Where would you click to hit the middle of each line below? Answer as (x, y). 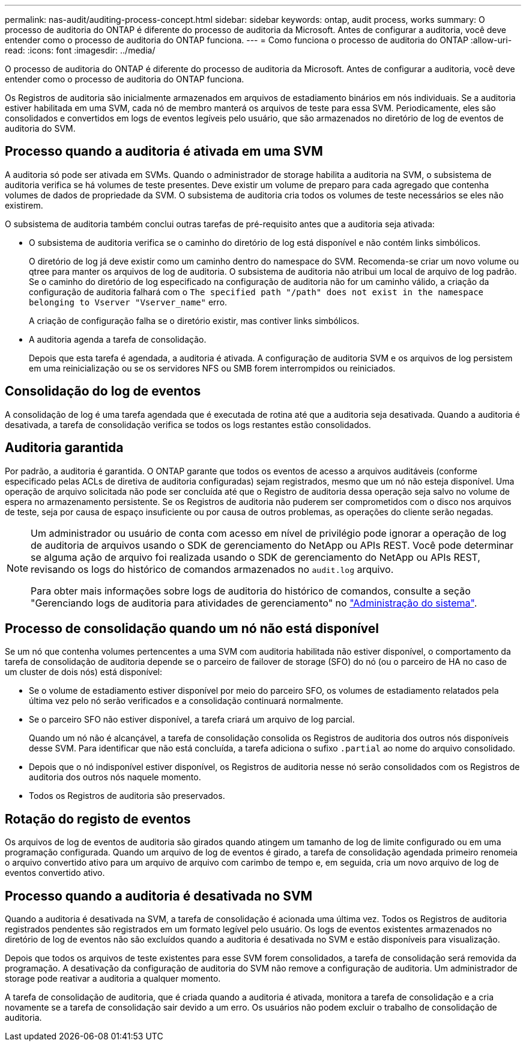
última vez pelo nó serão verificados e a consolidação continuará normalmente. (186, 701)
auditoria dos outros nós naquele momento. (115, 777)
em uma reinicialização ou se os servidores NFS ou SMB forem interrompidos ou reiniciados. (212, 368)
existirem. (24, 205)
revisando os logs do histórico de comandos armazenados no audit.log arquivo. (212, 569)
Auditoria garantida (64, 448)
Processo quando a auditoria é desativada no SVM (159, 896)
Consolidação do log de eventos (103, 391)
